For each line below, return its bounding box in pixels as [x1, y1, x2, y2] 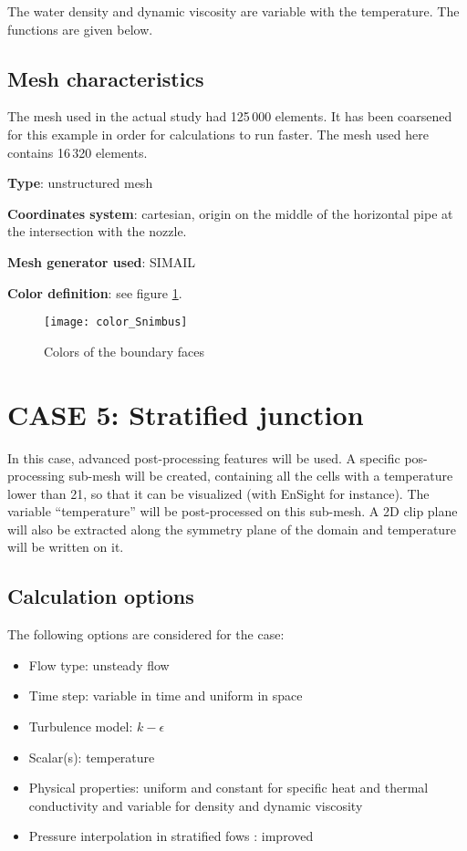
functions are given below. [7, 19, 153, 38]
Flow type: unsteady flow [28, 655, 170, 674]
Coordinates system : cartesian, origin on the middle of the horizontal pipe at [7, 203, 453, 223]
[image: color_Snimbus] [44, 316, 188, 329]
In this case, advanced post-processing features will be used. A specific [7, 448, 400, 467]
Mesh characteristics [7, 64, 204, 92]
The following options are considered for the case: [7, 625, 285, 644]
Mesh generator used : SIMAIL [7, 252, 196, 271]
